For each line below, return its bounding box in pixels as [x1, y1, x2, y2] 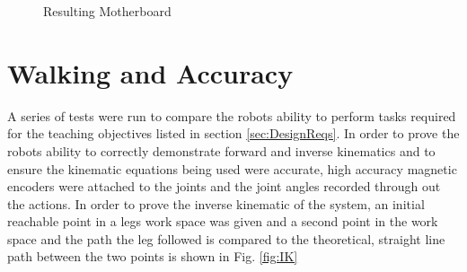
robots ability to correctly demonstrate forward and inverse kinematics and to [7, 141, 436, 160]
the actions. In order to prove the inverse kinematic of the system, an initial [7, 194, 425, 213]
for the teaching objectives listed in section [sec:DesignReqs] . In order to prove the [7, 124, 460, 143]
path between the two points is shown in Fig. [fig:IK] [7, 247, 298, 266]
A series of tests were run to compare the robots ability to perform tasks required [7, 106, 456, 125]
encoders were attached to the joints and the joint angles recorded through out [7, 177, 441, 196]
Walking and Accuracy [7, 54, 294, 91]
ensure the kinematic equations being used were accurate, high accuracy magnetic [7, 159, 457, 178]
